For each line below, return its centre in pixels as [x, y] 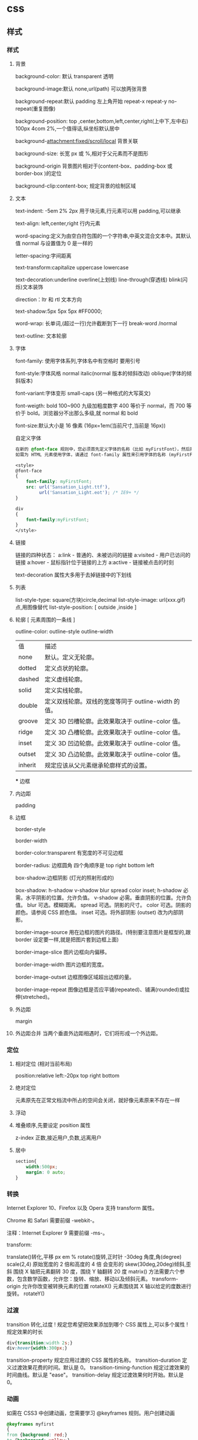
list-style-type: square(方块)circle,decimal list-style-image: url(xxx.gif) [100, 600]
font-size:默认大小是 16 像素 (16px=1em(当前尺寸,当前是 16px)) [90, 425]
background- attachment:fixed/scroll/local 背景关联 [77, 141]
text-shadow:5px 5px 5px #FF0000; [58, 311]
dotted [27, 668]
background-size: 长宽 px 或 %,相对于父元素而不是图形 [82, 153]
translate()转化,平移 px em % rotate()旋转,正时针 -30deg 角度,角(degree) [94, 1257]
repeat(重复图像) [35, 108]
